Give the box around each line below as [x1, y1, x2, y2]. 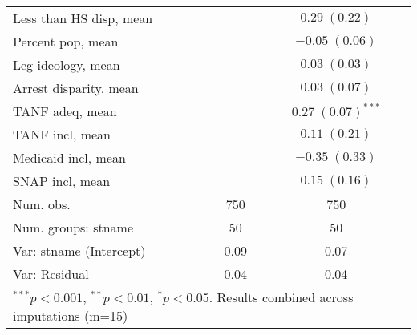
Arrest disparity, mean [13, 79, 139, 97]
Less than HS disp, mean [13, 9, 153, 27]
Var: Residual [13, 264, 89, 283]
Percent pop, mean [13, 32, 119, 50]
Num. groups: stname [13, 218, 134, 236]
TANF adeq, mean [13, 102, 117, 120]
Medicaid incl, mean [13, 148, 126, 167]
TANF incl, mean [13, 125, 111, 143]
